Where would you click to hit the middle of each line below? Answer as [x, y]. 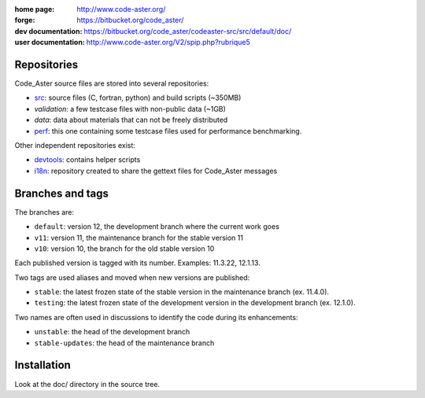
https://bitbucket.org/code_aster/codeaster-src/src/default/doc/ [188, 31]
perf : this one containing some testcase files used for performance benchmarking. [168, 131]
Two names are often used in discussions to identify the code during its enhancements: [156, 317]
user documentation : [50, 42]
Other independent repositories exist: [75, 146]
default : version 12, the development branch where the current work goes [157, 227]
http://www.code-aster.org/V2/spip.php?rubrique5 [168, 42]
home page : [35, 9]
